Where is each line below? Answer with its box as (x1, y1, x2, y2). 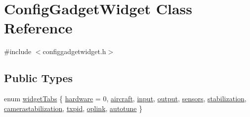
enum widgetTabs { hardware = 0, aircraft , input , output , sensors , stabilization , (4, 93, 247, 104)
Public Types (4, 70, 73, 86)
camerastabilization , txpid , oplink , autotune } (4, 103, 143, 113)
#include (4, 46, 32, 57)
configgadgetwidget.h (42, 46, 106, 57)
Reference (4, 18, 73, 38)
